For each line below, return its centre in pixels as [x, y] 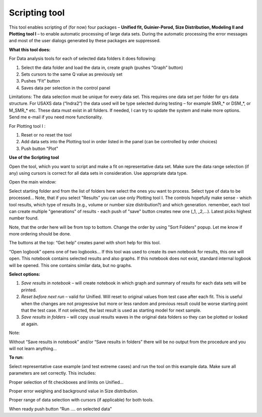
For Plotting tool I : [27, 126]
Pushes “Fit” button [41, 81]
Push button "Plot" [40, 149]
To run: [16, 357]
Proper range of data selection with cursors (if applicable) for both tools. [81, 400]
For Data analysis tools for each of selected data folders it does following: [82, 59]
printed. [29, 290]
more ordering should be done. [40, 234]
